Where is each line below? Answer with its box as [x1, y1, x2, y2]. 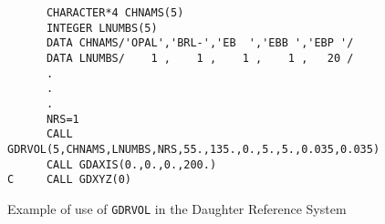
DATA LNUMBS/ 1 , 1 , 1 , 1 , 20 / [46, 51, 354, 65]
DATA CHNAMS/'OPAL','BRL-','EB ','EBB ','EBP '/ [46, 36, 354, 50]
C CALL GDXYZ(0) [7, 173, 132, 187]
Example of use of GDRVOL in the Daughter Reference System [7, 199, 347, 218]
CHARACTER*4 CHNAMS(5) [46, 6, 184, 19]
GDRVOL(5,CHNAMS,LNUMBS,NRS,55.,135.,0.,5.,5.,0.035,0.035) [7, 142, 380, 156]
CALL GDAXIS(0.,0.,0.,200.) [46, 158, 217, 171]
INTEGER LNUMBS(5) [46, 21, 158, 35]
